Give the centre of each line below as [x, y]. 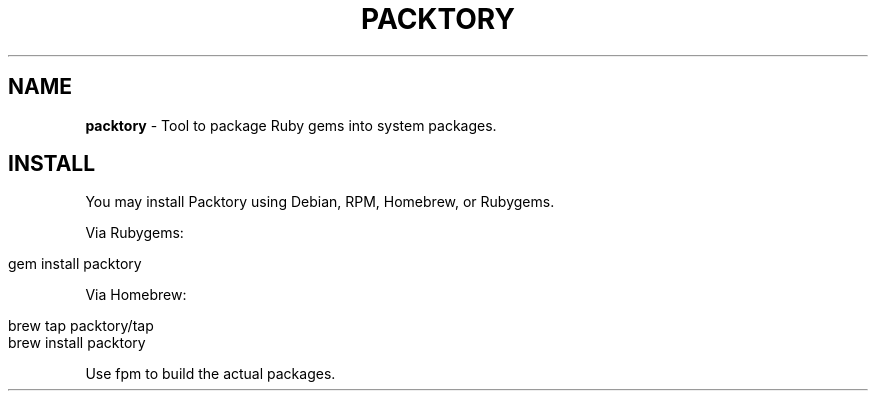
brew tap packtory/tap [81, 326]
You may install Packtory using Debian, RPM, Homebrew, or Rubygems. [320, 202]
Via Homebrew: [136, 295]
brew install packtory [77, 343]
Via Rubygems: [134, 233]
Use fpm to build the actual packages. [210, 374]
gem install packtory [75, 264]
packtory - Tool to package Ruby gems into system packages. [291, 125]
